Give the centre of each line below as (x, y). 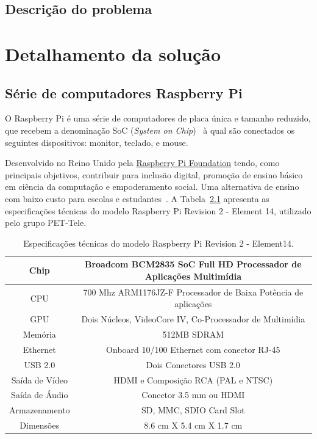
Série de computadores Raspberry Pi (124, 93)
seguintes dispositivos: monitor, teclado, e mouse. (97, 142)
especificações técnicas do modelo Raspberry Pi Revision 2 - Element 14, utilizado (158, 210)
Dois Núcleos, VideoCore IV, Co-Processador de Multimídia (193, 319)
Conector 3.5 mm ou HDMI (193, 395)
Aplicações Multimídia (193, 276)
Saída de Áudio (40, 395)
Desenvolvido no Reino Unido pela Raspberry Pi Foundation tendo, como (142, 163)
